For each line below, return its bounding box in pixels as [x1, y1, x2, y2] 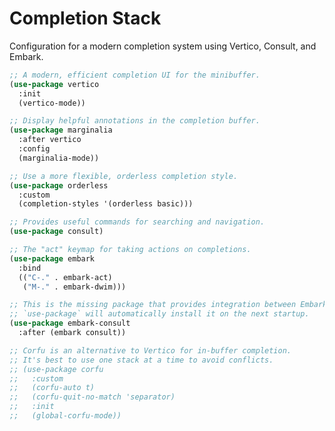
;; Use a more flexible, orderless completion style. [9, 171, 239, 181]
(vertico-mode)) [18, 98, 86, 108]
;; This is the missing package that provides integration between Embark [9, 300, 328, 310]
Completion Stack [9, 7, 162, 30]
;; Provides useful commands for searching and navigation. [9, 217, 266, 227]
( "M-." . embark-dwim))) [22, 282, 127, 292]
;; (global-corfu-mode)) [9, 411, 122, 421]
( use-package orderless [9, 180, 109, 191]
